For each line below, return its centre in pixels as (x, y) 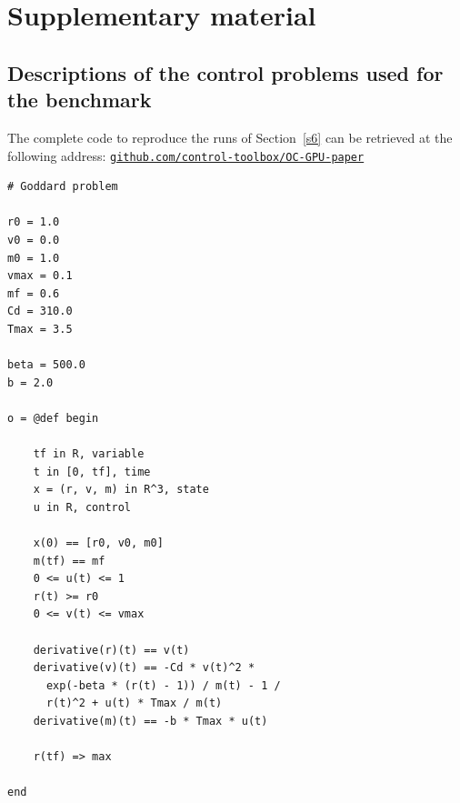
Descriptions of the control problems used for (225, 72)
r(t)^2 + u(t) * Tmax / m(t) (134, 703)
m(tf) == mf (69, 561)
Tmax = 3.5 (40, 329)
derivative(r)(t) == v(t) (111, 650)
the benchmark (80, 100)
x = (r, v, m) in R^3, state (121, 490)
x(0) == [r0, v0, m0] (98, 543)
